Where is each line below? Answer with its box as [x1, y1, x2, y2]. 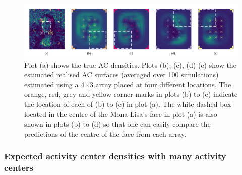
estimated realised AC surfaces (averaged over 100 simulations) [24, 69, 219, 80]
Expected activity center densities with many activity [4, 150, 226, 162]
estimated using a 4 [24, 79, 85, 89]
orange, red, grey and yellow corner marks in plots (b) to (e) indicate [24, 89, 238, 99]
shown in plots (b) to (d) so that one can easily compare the [24, 119, 211, 129]
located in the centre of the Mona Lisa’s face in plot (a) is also [24, 108, 217, 119]
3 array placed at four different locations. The [90, 79, 231, 89]
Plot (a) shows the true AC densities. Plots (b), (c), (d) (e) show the [24, 59, 236, 70]
